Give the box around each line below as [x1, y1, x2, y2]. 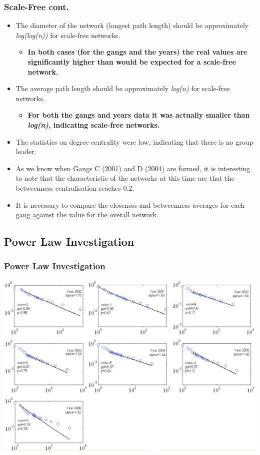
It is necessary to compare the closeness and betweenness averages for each [15, 199, 245, 210]
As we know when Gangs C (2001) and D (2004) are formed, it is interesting [15, 163, 250, 173]
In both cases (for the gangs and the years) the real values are [27, 47, 247, 57]
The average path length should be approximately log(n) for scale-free [15, 83, 230, 94]
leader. [15, 146, 36, 157]
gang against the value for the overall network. [15, 209, 158, 220]
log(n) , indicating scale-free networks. [27, 119, 160, 130]
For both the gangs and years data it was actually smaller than [27, 110, 250, 120]
